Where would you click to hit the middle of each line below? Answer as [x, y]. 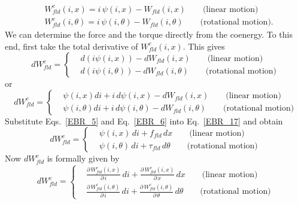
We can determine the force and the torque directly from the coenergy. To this [149, 34]
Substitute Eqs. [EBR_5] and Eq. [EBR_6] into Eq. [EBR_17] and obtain [144, 121]
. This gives [204, 46]
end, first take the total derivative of [72, 46]
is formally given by [83, 158]
